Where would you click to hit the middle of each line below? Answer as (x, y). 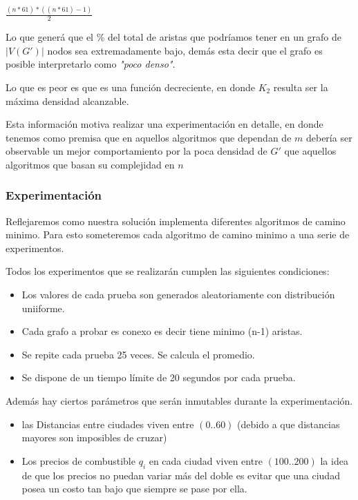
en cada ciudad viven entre (206, 460)
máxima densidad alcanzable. (67, 100)
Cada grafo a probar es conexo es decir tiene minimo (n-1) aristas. (162, 331)
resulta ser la (301, 87)
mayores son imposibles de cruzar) (94, 437)
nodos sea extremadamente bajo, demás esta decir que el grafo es (185, 50)
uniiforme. (43, 308)
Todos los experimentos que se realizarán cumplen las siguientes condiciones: (168, 271)
